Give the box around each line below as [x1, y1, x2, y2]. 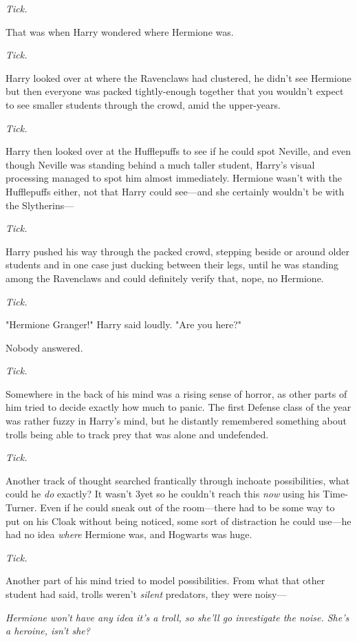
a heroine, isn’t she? [6, 623, 90, 638]
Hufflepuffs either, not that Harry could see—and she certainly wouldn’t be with [6, 184, 345, 198]
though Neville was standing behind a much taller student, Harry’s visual [6, 157, 315, 171]
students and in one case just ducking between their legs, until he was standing [6, 257, 338, 272]
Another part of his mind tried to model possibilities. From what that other [6, 573, 325, 588]
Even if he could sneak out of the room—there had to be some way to [40, 500, 335, 515]
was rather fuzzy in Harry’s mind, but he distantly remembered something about [6, 414, 347, 428]
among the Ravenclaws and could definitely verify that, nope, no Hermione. [6, 270, 324, 285]
